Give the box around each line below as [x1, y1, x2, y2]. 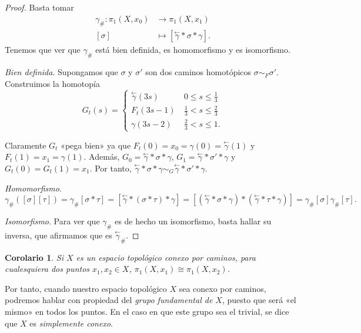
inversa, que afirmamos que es [5, 228, 112, 241]
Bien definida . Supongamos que [5, 66, 118, 78]
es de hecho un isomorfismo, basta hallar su [115, 214, 272, 227]
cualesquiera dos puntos [5, 263, 90, 275]
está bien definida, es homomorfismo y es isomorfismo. [95, 43, 290, 56]
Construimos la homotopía [5, 77, 100, 89]
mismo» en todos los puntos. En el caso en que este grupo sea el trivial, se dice [5, 305, 289, 317]
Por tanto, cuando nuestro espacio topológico [5, 282, 167, 294]
